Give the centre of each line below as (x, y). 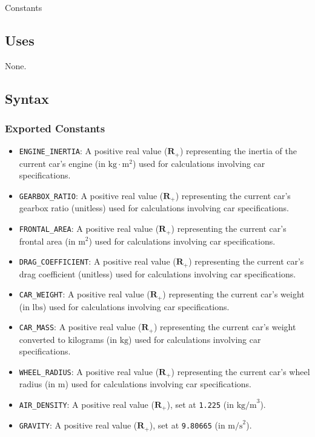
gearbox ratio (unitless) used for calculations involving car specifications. (154, 208)
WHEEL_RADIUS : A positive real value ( (89, 371)
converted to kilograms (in (68, 339)
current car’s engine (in (62, 163)
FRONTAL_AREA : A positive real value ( (89, 229)
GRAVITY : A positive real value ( (78, 425)
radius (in (37, 384)
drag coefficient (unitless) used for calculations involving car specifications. (157, 273)
